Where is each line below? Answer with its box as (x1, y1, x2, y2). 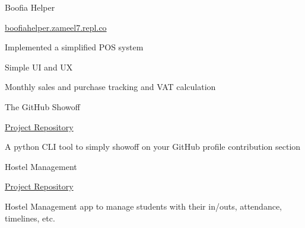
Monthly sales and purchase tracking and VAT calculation (5, 81, 216, 93)
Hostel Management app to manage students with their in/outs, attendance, (5, 200, 282, 212)
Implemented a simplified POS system (5, 41, 144, 53)
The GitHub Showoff (5, 100, 80, 113)
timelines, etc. (5, 211, 55, 224)
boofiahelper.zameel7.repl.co (5, 21, 107, 33)
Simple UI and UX (5, 60, 73, 73)
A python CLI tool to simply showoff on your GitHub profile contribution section (5, 140, 301, 153)
